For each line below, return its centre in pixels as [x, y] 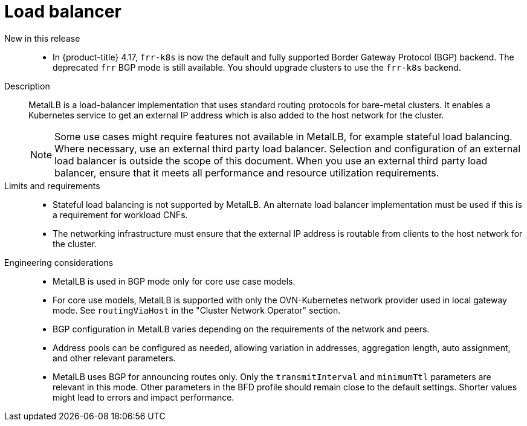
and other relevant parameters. [114, 358]
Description [27, 86]
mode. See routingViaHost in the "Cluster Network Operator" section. [197, 310]
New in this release [42, 38]
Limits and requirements [52, 186]
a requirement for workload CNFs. [120, 215]
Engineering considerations [59, 262]
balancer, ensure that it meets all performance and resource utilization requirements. [247, 173]
